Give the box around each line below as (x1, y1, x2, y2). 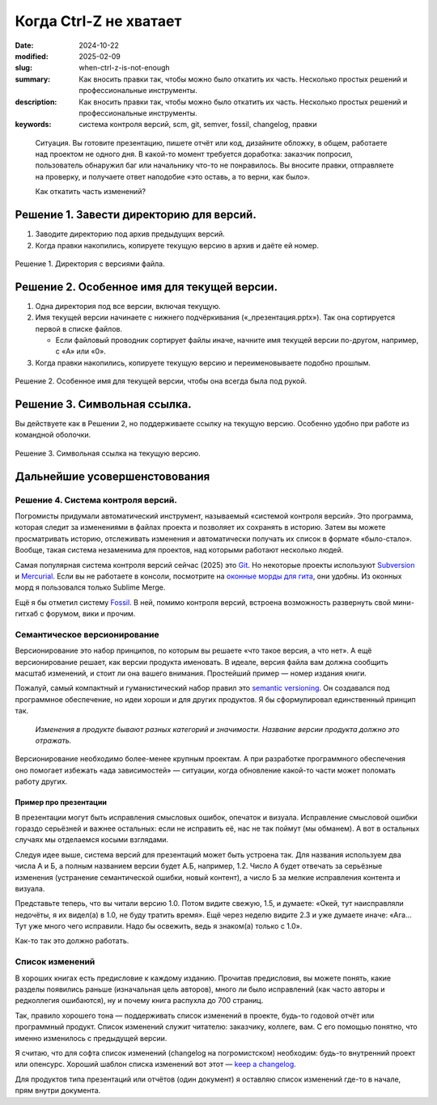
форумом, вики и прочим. (45, 609, 136, 619)
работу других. (15, 777, 68, 786)
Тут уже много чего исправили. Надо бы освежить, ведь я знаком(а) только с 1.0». (15, 921, 303, 931)
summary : (15, 74, 51, 84)
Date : (15, 40, 34, 50)
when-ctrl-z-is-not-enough (78, 63, 170, 73)
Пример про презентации (15, 798, 107, 807)
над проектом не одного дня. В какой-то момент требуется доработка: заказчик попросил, (35, 150, 354, 159)
